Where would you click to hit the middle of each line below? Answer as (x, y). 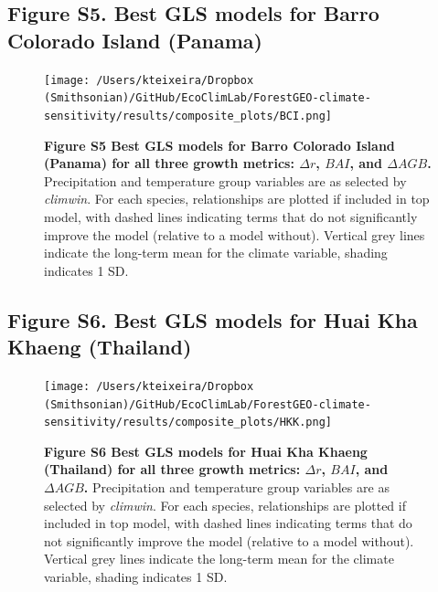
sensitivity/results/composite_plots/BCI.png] (188, 116)
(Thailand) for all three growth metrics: (172, 469)
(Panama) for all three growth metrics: (169, 163)
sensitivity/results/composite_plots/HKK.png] (188, 423)
